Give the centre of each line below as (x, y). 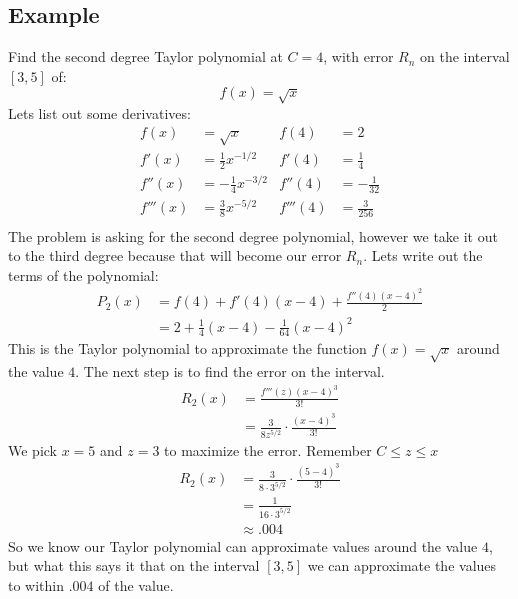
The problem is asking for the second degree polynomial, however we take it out (253, 235)
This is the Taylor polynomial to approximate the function (187, 348)
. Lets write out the (423, 255)
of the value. (136, 584)
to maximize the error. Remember (268, 449)
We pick (32, 449)
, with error (358, 56)
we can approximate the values (402, 565)
